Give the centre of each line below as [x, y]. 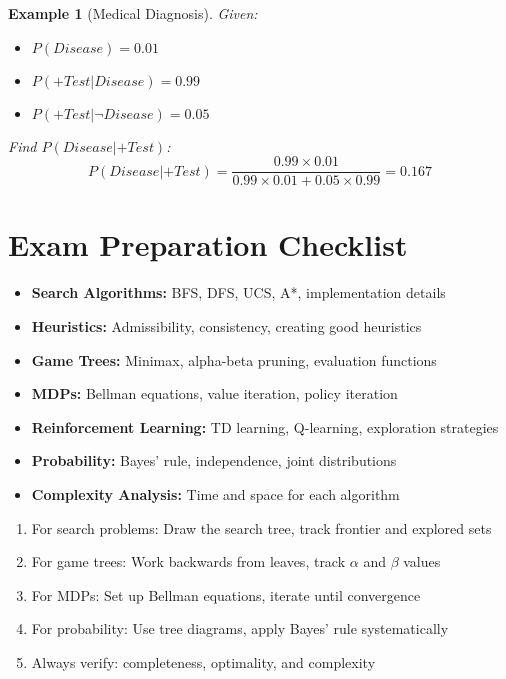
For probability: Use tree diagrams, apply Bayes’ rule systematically [240, 628]
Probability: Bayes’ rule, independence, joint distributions [214, 460]
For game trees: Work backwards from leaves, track [188, 561]
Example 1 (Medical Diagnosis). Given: [133, 13]
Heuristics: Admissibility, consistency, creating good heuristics [226, 325]
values [422, 561]
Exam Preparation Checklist [208, 244]
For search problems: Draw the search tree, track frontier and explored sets [261, 527]
